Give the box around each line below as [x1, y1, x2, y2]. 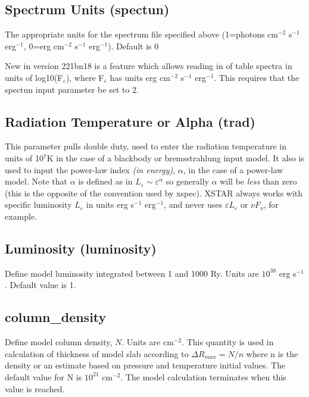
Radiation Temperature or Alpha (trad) [5, 112, 255, 130]
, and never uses [164, 198, 223, 211]
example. [5, 210, 38, 222]
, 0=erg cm [24, 39, 64, 52]
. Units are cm [121, 336, 174, 348]
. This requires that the [214, 71, 299, 83]
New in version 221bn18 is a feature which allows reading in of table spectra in [5, 60, 292, 72]
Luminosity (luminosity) [5, 239, 157, 257]
